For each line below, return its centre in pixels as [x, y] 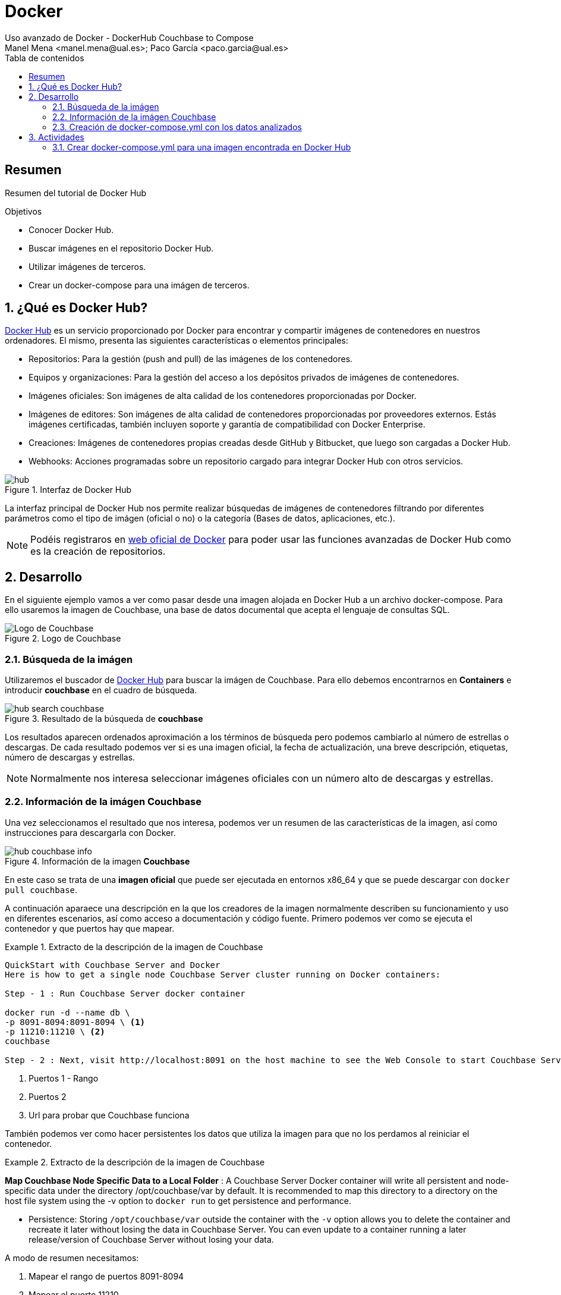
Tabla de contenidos [45, 58]
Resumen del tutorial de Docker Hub [76, 193]
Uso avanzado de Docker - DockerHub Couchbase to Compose [129, 37]
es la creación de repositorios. [98, 551]
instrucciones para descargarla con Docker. [90, 832]
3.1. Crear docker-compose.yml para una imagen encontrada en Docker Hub [202, 147]
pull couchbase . [41, 889]
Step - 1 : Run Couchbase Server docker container [125, 993]
